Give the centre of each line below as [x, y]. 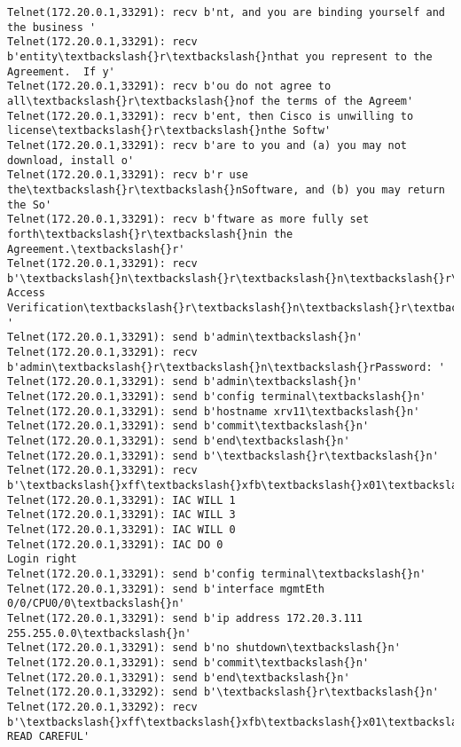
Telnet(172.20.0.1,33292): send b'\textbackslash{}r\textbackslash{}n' [223, 692]
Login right [42, 559]
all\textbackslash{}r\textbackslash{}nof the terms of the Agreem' [211, 101]
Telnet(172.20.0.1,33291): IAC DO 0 [115, 544]
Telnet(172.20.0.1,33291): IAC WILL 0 [121, 529]
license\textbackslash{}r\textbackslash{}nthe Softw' [169, 131]
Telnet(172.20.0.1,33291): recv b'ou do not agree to [169, 86]
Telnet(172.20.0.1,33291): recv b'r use [128, 175]
